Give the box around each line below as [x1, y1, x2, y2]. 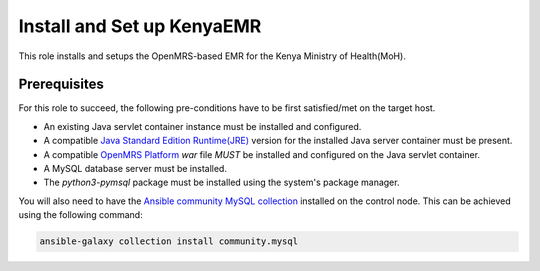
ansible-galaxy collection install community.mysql [39, 236, 299, 247]
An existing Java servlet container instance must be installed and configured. [43, 120, 362, 132]
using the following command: [18, 209, 144, 221]
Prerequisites [18, 76, 104, 93]
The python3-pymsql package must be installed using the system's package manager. [43, 176, 400, 189]
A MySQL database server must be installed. [43, 163, 227, 175]
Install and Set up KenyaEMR [18, 15, 262, 37]
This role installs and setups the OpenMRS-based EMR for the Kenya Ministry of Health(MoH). [18, 50, 407, 62]
